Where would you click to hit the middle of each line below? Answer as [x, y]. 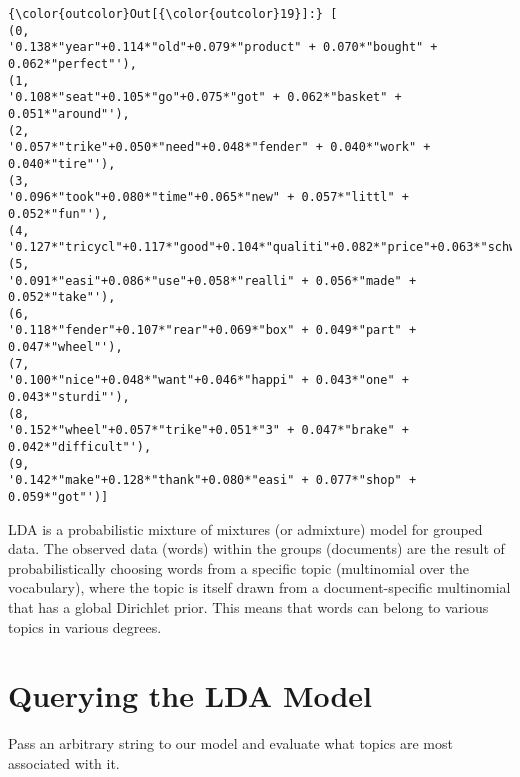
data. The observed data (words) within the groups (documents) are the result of [256, 548]
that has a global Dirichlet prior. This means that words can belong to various [248, 607]
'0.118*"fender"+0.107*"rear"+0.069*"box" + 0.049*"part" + [212, 330]
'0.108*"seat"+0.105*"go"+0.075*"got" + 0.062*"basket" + [205, 97]
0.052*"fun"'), [58, 213]
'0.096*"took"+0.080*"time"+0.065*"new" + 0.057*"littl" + [208, 197]
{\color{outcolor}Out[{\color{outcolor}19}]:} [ [173, 14]
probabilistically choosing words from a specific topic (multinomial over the [238, 567]
